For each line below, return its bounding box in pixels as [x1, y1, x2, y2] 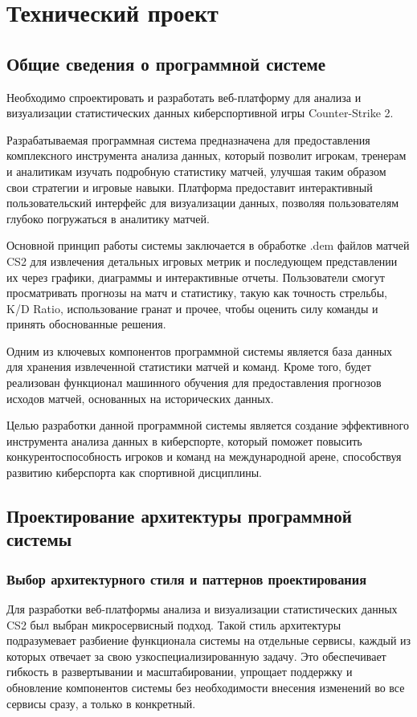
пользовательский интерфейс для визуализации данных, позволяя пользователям [6, 194, 399, 211]
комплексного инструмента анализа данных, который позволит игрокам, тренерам [6, 147, 407, 164]
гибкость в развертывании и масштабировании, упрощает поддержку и [6, 663, 353, 680]
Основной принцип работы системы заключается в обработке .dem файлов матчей [6, 237, 410, 254]
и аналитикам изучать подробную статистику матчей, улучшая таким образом [6, 162, 386, 179]
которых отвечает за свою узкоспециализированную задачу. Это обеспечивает [6, 647, 386, 664]
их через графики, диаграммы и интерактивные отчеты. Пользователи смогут [6, 268, 385, 285]
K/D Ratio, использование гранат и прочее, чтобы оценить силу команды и [6, 299, 378, 316]
